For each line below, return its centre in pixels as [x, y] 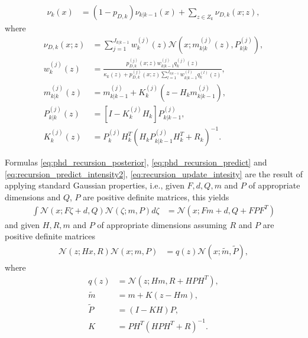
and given [22, 224]
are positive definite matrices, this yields [156, 197]
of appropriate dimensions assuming [162, 224]
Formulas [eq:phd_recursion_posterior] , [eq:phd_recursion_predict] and [136, 162]
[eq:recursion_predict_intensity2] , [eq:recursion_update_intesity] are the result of [154, 173]
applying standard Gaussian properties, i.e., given [95, 185]
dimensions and [33, 197]
